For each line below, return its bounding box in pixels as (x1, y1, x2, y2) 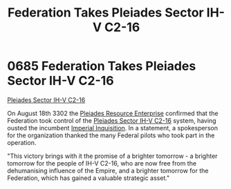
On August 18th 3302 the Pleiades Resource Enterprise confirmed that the (7, 109, 219, 117)
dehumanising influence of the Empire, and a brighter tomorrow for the (7, 166, 209, 175)
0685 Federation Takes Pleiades (7, 59, 196, 74)
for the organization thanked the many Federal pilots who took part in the (7, 131, 215, 139)
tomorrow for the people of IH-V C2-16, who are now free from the (7, 159, 197, 167)
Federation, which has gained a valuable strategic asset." (7, 174, 170, 182)
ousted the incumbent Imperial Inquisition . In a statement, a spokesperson (7, 123, 218, 132)
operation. (7, 138, 37, 146)
